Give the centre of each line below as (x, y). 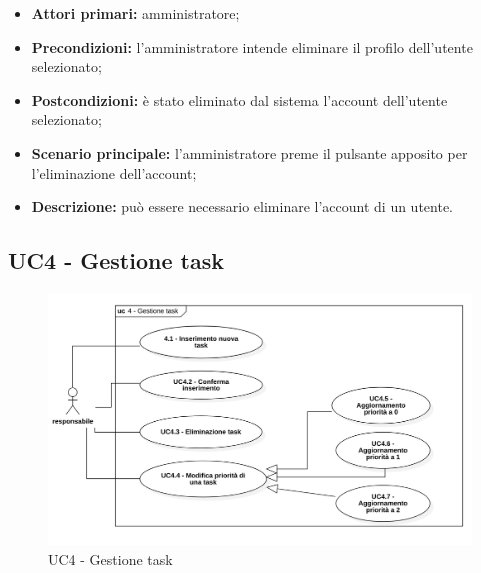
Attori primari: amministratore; (135, 13)
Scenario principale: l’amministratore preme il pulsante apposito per (249, 152)
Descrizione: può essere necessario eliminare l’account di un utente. (242, 206)
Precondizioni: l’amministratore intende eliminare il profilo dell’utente (252, 46)
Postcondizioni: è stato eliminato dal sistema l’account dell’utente (239, 99)
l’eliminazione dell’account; (114, 172)
